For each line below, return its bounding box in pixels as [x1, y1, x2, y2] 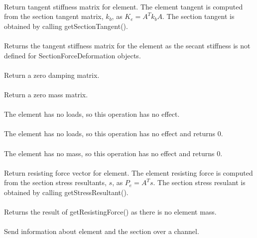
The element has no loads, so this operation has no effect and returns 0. [4, 128, 223, 139]
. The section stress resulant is [153, 177, 246, 188]
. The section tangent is [162, 11, 235, 21]
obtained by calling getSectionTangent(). [4, 20, 128, 31]
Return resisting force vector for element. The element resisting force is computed [4, 167, 253, 178]
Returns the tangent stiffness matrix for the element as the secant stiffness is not [4, 40, 251, 50]
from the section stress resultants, [4, 177, 107, 188]
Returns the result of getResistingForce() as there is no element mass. [4, 207, 217, 217]
